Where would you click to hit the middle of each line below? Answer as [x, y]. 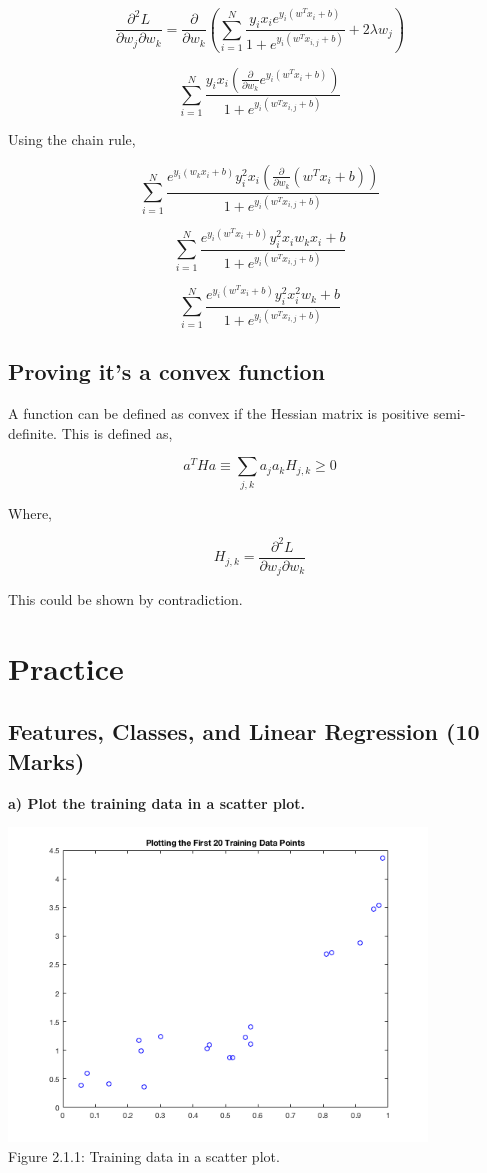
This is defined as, [117, 432]
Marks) [46, 760]
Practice [66, 667]
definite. [33, 432]
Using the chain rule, [72, 139]
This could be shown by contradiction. [125, 599]
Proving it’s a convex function [166, 371]
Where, [30, 512]
